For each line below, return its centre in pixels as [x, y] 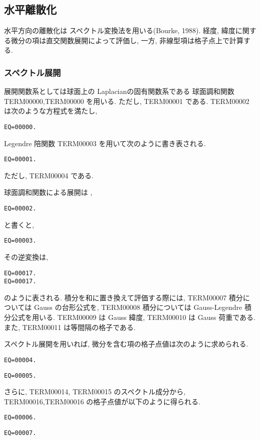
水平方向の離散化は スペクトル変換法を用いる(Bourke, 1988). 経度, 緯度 [120, 30]
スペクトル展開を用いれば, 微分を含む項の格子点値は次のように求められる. [126, 344]
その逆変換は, [26, 256]
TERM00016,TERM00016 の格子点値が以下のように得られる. [102, 401]
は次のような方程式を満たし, [51, 111]
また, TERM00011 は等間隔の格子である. [70, 327]
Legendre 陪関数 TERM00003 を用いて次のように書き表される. [105, 143]
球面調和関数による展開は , [48, 192]
